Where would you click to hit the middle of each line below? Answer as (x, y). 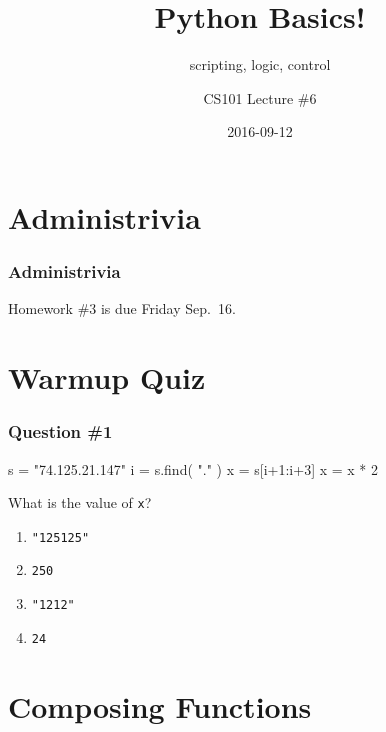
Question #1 (60, 431)
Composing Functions (160, 705)
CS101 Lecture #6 (260, 97)
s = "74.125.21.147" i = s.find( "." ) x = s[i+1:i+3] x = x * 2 (193, 468)
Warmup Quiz (107, 377)
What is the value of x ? (80, 502)
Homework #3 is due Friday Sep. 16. (122, 308)
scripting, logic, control (260, 64)
